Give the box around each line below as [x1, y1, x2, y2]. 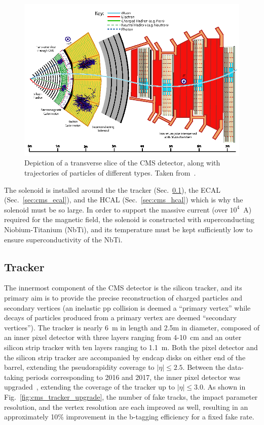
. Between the [182, 362, 225, 372]
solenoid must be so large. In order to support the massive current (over [4, 204, 228, 215]
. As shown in [203, 381, 246, 392]
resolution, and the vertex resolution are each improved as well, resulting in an [4, 401, 248, 412]
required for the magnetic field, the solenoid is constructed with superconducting [4, 214, 255, 225]
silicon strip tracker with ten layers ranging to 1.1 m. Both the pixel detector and [4, 342, 258, 352]
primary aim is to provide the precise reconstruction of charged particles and [4, 292, 243, 303]
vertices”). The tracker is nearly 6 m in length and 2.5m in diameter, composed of [4, 322, 259, 332]
